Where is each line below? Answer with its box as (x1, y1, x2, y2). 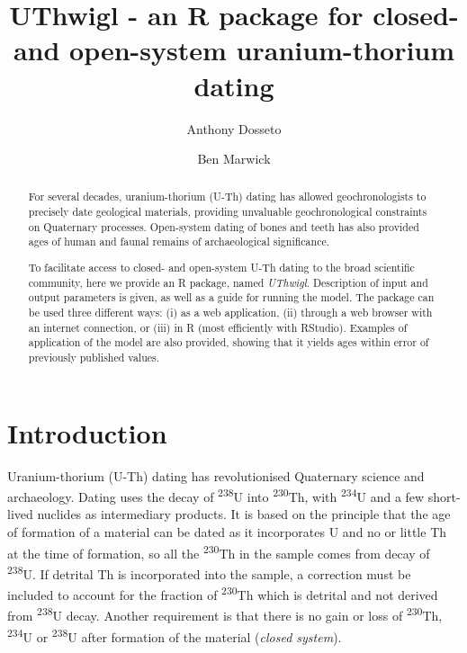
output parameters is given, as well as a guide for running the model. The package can (28, 290, 435, 305)
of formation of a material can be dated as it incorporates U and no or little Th (7, 522, 447, 541)
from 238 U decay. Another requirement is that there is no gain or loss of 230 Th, (7, 604, 443, 624)
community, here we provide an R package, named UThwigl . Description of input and (28, 274, 428, 290)
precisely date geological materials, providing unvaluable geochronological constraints (28, 204, 427, 219)
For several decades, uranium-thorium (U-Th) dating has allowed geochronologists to (28, 189, 427, 204)
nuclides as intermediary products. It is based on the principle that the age (37, 505, 451, 523)
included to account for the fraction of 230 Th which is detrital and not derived (7, 583, 438, 604)
